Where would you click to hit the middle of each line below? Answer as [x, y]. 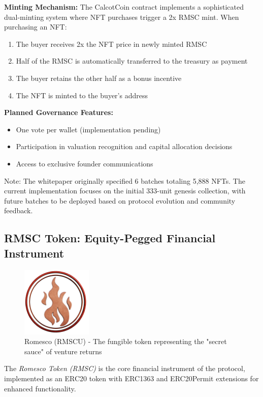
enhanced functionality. [40, 388]
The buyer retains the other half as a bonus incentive [99, 78]
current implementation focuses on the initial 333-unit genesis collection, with [125, 191]
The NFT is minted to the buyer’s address [82, 95]
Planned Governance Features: [59, 112]
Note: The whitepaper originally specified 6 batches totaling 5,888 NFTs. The [125, 180]
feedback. [19, 210]
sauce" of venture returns [63, 351]
